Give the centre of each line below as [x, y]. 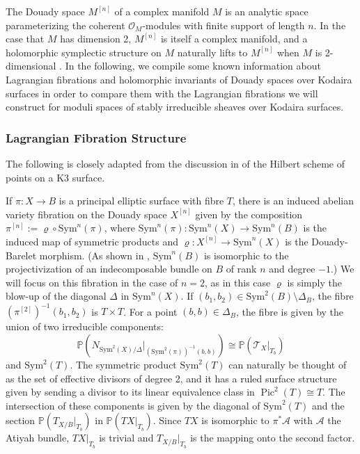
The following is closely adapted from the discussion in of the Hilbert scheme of [175, 163]
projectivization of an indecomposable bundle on [109, 269]
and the [328, 405]
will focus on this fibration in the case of [92, 282]
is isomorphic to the [246, 255]
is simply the [314, 282]
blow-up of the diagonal [56, 296]
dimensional [31, 66]
